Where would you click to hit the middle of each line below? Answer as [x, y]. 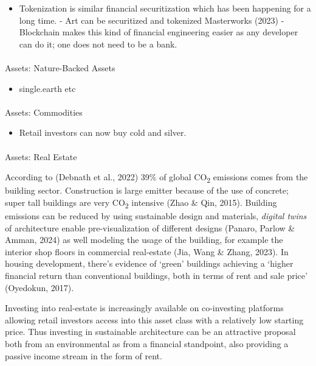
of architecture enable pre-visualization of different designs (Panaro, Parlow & [150, 227]
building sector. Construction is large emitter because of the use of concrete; [147, 190]
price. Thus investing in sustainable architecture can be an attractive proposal [150, 332]
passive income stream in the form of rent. [84, 355]
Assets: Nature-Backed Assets [60, 67]
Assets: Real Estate [41, 156]
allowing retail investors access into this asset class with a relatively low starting [154, 319]
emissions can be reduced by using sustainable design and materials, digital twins [156, 215]
